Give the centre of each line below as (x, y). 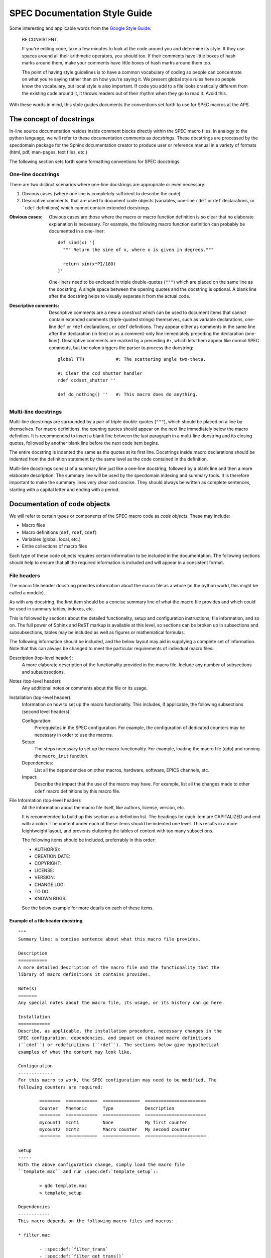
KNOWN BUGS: (50, 899)
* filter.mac (34, 1235)
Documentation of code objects (60, 504)
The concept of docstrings (52, 119)
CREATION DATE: (52, 856)
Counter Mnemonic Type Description (107, 1108)
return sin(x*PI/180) (90, 264)
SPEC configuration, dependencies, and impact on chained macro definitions (115, 1038)
